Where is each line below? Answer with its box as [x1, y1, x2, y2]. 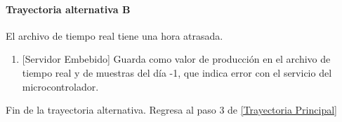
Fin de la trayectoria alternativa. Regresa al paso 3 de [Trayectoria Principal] [6, 102, 337, 117]
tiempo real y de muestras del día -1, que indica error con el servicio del [22, 65, 332, 79]
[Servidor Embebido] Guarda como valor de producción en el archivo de [22, 52, 331, 66]
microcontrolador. [22, 79, 99, 93]
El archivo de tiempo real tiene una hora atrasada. [6, 28, 223, 43]
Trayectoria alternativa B [6, 1, 131, 16]
